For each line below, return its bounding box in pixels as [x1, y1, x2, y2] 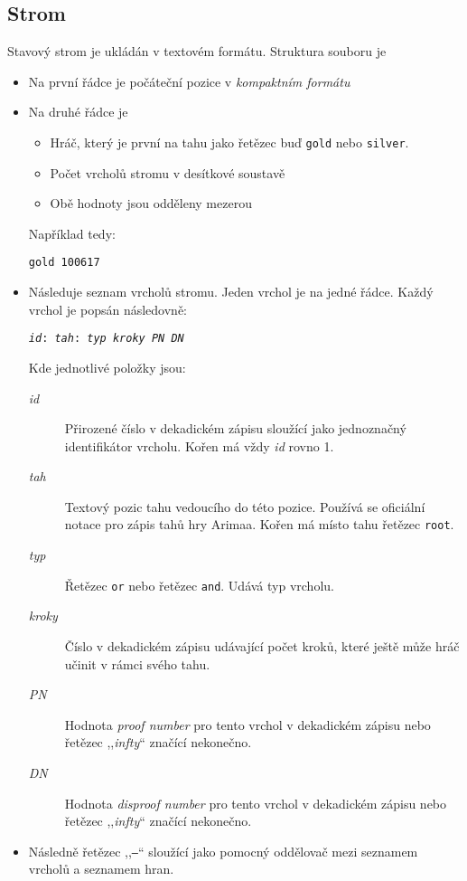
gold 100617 [28, 256, 100, 270]
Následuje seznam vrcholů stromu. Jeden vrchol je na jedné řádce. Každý [28, 282, 434, 301]
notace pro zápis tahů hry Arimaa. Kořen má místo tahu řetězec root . [64, 515, 454, 534]
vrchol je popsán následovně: [28, 299, 188, 318]
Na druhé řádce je [28, 102, 128, 121]
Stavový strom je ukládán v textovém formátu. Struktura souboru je [7, 42, 387, 61]
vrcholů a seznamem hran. [28, 859, 174, 878]
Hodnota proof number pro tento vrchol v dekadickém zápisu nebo [64, 715, 431, 734]
